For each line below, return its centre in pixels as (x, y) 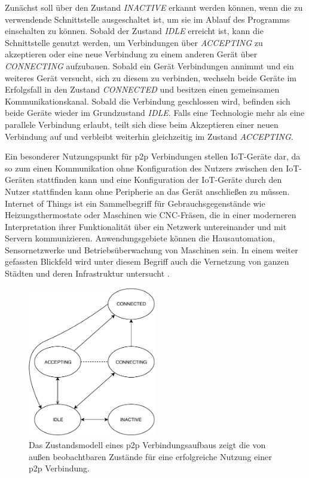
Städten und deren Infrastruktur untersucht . (87, 273)
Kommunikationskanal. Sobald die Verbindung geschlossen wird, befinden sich (148, 101)
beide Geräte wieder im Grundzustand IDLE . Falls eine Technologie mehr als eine (155, 113)
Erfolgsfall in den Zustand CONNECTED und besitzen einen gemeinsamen (142, 89)
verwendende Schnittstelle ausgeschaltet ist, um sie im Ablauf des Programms (147, 19)
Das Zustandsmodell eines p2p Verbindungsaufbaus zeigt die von (147, 445)
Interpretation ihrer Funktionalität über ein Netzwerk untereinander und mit (146, 226)
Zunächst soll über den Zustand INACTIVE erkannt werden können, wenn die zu (154, 7)
